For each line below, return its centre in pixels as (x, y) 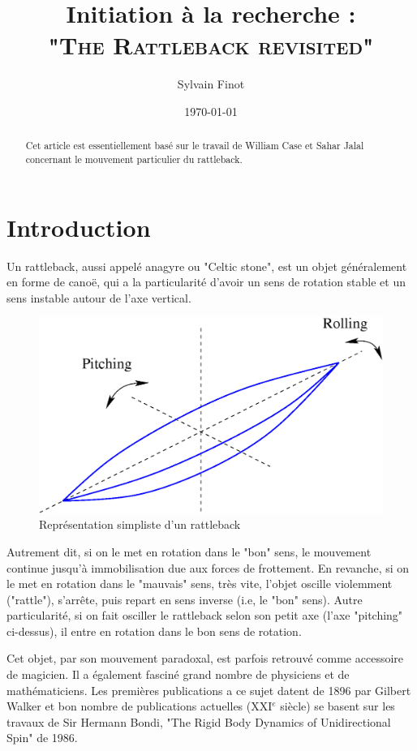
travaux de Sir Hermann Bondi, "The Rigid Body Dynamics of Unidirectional (199, 721)
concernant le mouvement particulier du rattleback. (134, 159)
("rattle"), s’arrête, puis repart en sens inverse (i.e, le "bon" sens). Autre (185, 599)
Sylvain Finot (211, 84)
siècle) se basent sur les (337, 706)
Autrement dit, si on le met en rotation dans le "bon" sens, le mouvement (189, 551)
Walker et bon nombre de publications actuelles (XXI (140, 706)
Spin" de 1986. (42, 738)
